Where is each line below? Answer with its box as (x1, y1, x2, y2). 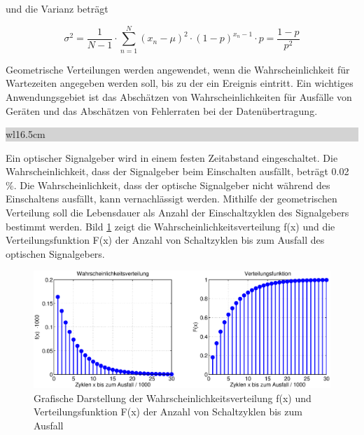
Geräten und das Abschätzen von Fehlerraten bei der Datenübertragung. (6, 103, 318, 118)
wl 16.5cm (6, 127, 45, 141)
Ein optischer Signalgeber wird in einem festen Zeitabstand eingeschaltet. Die (6, 150, 338, 165)
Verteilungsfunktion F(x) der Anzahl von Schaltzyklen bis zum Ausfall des (6, 233, 325, 247)
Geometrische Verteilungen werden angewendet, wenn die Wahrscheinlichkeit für (6, 62, 350, 76)
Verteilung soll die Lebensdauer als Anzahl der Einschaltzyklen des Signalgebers (6, 205, 349, 220)
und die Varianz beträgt (6, 1, 108, 15)
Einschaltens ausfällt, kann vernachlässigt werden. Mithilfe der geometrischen (6, 191, 337, 206)
